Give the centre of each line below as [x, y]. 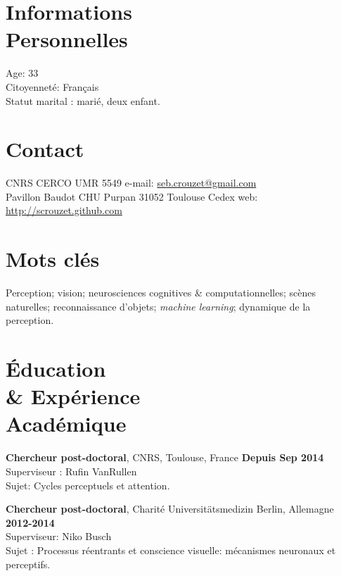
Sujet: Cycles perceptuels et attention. [88, 485]
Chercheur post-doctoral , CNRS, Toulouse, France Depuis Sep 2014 [165, 457]
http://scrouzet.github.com [64, 210]
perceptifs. [28, 564]
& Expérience [73, 396]
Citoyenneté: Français [52, 86]
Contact [45, 149]
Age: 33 [22, 73]
